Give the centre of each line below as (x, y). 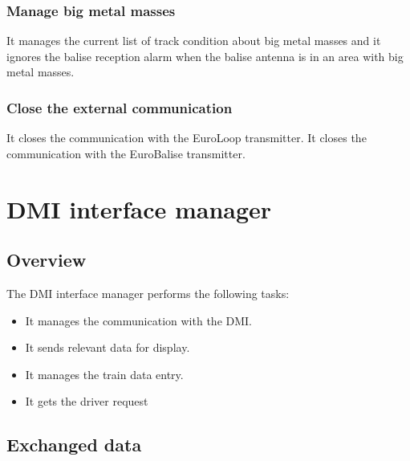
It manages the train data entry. (104, 374)
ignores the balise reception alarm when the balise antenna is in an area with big (205, 56)
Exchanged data (74, 445)
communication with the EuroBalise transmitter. (126, 153)
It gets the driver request (87, 401)
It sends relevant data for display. (108, 347)
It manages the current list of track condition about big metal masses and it (194, 41)
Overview (47, 260)
